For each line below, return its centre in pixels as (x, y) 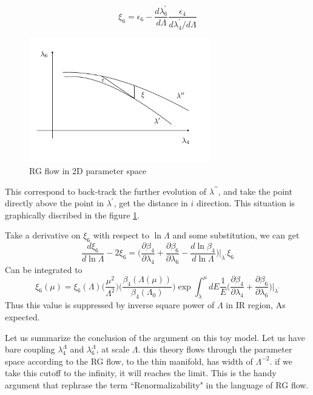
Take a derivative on (43, 235)
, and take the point (255, 191)
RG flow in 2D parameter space (88, 170)
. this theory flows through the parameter (215, 349)
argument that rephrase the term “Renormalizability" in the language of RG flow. (157, 384)
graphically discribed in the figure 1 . (72, 214)
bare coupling (30, 349)
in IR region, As (256, 305)
